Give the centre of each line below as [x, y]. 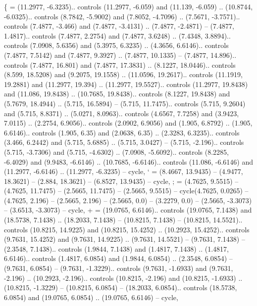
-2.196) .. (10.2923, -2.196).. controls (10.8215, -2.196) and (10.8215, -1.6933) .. [123, 278]
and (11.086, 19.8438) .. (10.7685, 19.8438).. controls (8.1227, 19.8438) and [117, 94]
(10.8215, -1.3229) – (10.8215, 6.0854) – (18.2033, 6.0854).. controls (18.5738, [121, 287]
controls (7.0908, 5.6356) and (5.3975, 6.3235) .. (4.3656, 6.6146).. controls [116, 45]
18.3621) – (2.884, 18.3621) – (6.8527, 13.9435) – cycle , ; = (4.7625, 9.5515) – [121, 181]
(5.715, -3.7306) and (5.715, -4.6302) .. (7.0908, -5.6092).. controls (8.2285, [116, 152]
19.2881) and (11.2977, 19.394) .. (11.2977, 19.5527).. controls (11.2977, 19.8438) [126, 84]
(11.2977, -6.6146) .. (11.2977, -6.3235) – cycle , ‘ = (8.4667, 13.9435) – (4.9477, [124, 171]
